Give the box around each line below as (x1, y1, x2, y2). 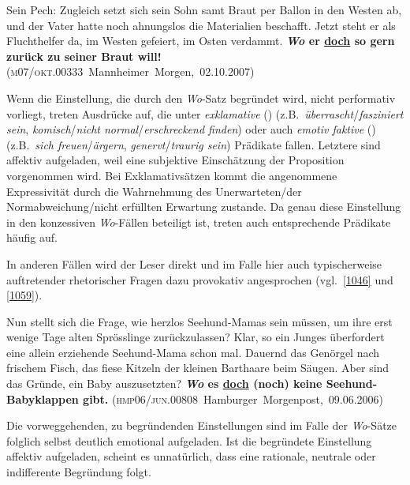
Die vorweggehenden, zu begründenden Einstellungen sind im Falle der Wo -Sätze (6, 417, 397, 434)
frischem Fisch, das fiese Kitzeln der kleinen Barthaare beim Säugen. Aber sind (6, 359, 389, 376)
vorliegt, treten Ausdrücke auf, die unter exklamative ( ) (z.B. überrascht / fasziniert (6, 105, 404, 122)
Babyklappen (6, 390, 79, 407)
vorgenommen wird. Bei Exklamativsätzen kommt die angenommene (6, 167, 337, 183)
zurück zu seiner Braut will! (6, 47, 162, 64)
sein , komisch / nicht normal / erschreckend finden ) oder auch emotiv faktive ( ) (6, 121, 376, 137)
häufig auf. (6, 229, 58, 246)
